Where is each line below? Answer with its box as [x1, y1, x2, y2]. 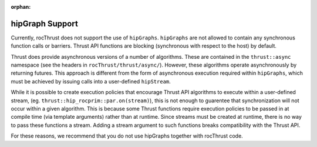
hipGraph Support [11, 18, 79, 29]
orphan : [11, 4, 31, 10]
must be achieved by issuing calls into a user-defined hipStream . [11, 78, 171, 85]
